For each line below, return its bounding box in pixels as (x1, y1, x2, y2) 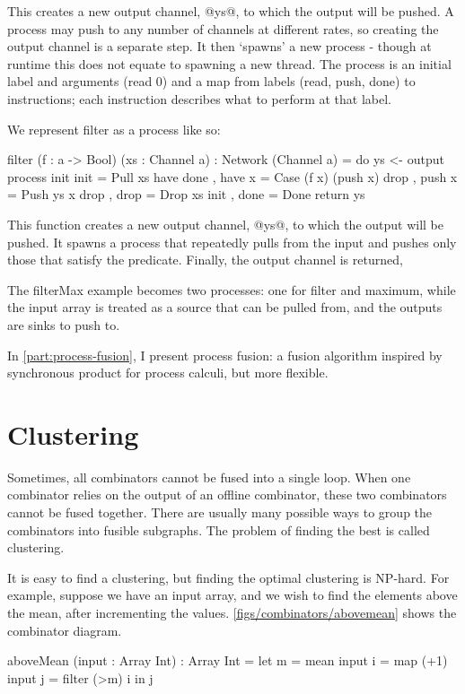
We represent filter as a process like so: (7, 119, 221, 138)
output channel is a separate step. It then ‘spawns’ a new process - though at (7, 37, 432, 56)
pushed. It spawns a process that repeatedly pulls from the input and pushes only (7, 232, 457, 251)
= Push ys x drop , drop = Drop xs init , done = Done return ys (7, 185, 365, 204)
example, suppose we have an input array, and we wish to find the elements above (7, 586, 458, 604)
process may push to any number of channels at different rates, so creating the (7, 19, 439, 38)
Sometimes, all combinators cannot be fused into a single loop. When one (7, 467, 411, 486)
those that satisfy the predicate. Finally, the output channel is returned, (7, 250, 403, 269)
